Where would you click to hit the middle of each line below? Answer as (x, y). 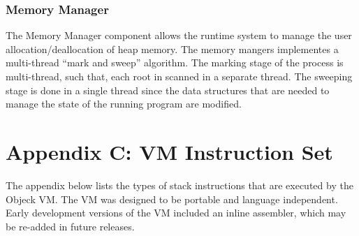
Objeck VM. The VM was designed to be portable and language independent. (172, 199)
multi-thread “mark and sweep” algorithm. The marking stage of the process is (175, 62)
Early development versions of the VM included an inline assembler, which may (176, 213)
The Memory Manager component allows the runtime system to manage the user (179, 35)
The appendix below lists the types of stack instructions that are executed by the (179, 185)
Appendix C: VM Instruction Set (169, 151)
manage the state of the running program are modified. (124, 104)
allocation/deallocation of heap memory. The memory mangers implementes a (172, 49)
